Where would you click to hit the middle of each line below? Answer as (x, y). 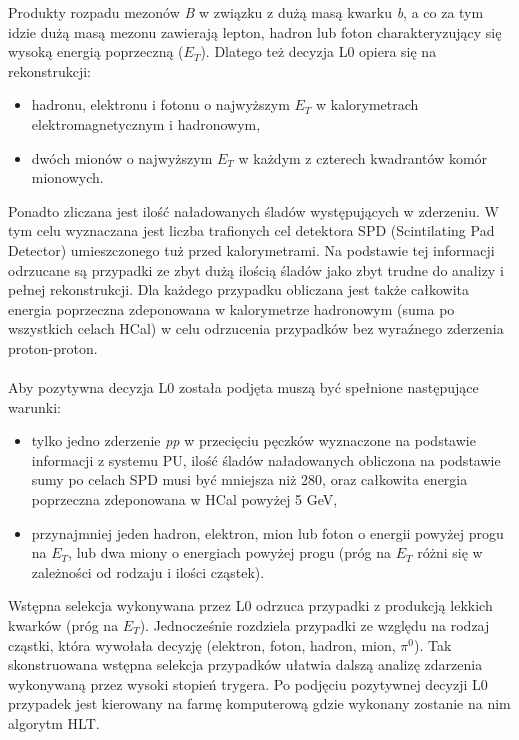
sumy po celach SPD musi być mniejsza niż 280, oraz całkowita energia (249, 479)
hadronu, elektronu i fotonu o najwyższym (160, 104)
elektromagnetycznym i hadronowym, (146, 123)
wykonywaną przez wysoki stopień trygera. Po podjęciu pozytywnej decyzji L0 (248, 683)
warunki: (34, 406)
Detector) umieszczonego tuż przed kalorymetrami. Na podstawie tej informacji (251, 249)
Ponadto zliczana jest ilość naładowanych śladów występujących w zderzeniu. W (253, 210)
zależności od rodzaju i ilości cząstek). (148, 571)
